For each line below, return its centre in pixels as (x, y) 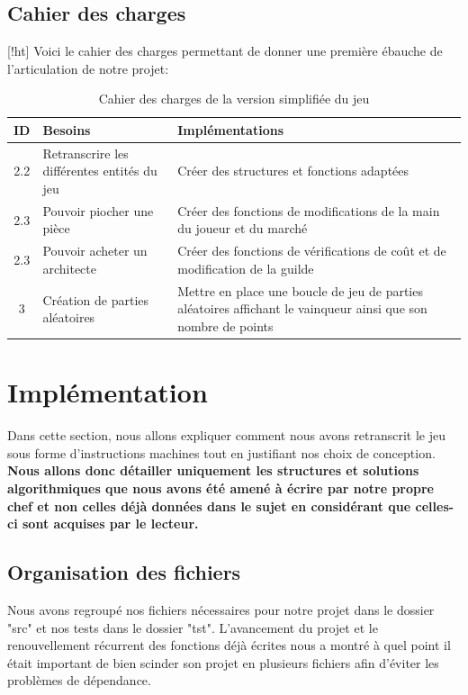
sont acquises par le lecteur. (110, 524)
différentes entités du (100, 171)
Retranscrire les (85, 153)
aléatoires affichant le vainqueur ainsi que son (302, 308)
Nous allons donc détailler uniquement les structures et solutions (213, 470)
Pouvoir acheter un (95, 251)
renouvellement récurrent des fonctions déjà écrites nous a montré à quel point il (229, 645)
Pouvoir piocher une (98, 210)
